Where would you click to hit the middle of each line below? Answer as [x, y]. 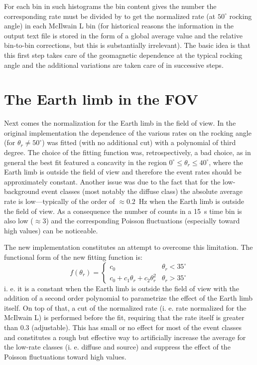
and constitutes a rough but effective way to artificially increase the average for [125, 337]
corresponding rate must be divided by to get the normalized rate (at [110, 16]
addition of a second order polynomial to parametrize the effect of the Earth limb [128, 298]
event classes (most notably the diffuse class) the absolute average [142, 191]
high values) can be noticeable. [51, 230]
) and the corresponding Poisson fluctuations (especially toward [143, 221]
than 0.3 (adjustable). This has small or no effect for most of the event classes [123, 327]
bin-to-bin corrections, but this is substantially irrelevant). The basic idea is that [127, 45]
